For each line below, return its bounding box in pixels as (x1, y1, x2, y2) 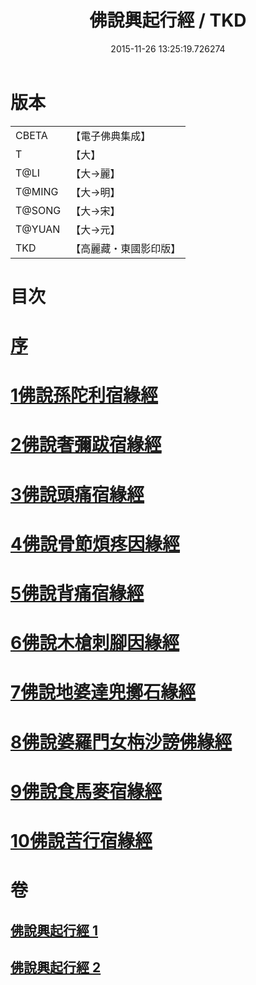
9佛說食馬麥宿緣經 (10, 780, 163, 803)
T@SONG (15, 203, 62, 217)
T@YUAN (15, 222, 61, 236)
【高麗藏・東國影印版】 (70, 241, 182, 255)
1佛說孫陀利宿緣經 (10, 384, 159, 407)
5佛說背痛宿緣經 (10, 582, 145, 605)
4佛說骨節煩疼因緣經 (10, 532, 180, 555)
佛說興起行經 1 (10, 922, 99, 939)
